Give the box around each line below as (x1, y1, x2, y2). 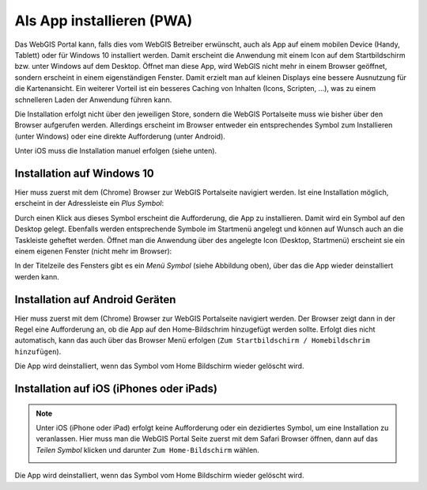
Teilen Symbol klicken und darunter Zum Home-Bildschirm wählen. (36, 445, 260, 454)
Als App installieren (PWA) (14, 12, 193, 29)
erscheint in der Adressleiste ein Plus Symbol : (14, 199, 164, 208)
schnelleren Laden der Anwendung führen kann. (14, 95, 172, 104)
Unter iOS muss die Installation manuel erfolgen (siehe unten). (14, 146, 217, 156)
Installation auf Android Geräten (14, 293, 176, 306)
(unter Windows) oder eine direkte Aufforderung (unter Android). (14, 131, 225, 141)
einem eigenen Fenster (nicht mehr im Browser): (14, 246, 172, 256)
